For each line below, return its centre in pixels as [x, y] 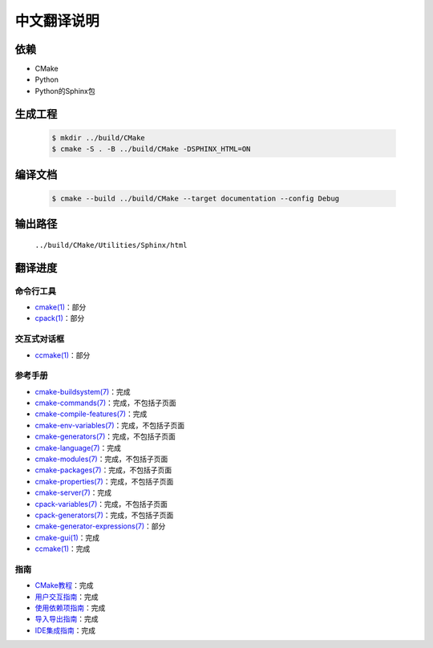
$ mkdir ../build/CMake [99, 138]
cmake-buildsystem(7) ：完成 [83, 391]
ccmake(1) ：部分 [63, 355]
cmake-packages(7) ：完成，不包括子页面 [103, 470]
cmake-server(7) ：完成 [73, 492]
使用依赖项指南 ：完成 [70, 608]
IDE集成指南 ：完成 [65, 630]
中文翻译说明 [57, 21]
